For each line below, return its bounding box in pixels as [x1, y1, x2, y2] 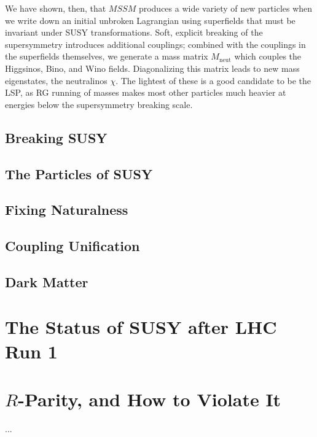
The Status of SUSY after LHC [5, 314, 277, 339]
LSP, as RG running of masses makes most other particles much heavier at [5, 86, 286, 99]
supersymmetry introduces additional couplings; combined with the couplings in [5, 37, 306, 50]
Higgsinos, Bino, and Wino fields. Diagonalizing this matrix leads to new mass [5, 61, 300, 74]
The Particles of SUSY [5, 164, 153, 183]
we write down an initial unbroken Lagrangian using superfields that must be [5, 14, 295, 26]
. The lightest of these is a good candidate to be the [115, 74, 311, 87]
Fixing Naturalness [5, 200, 128, 219]
